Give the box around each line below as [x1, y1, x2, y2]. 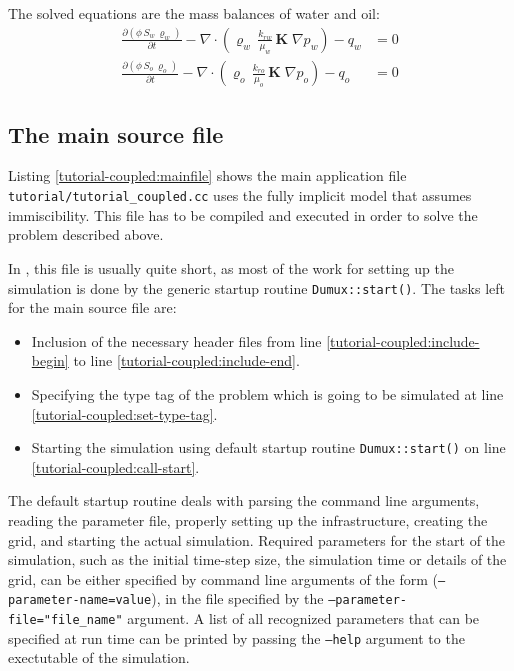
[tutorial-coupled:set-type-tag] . [31, 403, 218, 424]
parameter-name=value [8, 593, 152, 608]
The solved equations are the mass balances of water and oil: [8, 3, 380, 23]
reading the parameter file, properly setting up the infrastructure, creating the [8, 509, 488, 530]
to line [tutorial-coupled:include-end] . [73, 350, 300, 371]
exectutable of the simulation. [8, 647, 190, 668]
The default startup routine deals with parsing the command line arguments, [8, 490, 480, 511]
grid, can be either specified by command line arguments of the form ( [8, 568, 439, 589]
